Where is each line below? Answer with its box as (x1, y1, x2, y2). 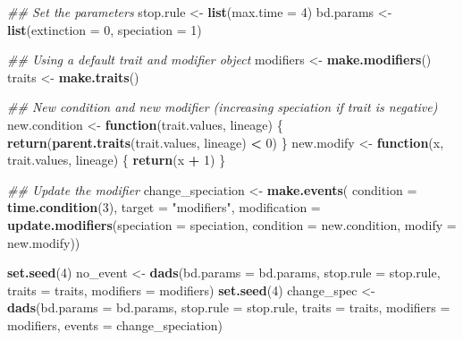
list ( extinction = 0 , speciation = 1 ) (7, 20, 202, 38)
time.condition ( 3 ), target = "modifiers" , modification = (7, 198, 321, 217)
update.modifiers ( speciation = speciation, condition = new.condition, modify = (7, 215, 457, 234)
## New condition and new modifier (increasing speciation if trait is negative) (7, 98, 438, 116)
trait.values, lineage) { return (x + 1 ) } (7, 150, 226, 169)
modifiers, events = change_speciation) (7, 315, 223, 334)
